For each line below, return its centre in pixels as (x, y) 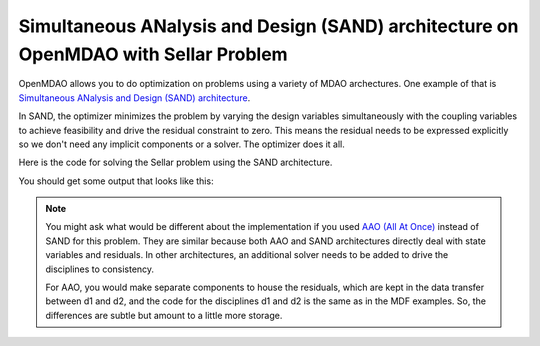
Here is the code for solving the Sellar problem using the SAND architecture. (175, 162)
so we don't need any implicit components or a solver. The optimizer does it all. (181, 144)
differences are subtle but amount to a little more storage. (164, 315)
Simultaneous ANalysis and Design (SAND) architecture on (268, 26)
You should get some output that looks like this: (116, 181)
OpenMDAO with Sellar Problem (153, 54)
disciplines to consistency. (100, 269)
